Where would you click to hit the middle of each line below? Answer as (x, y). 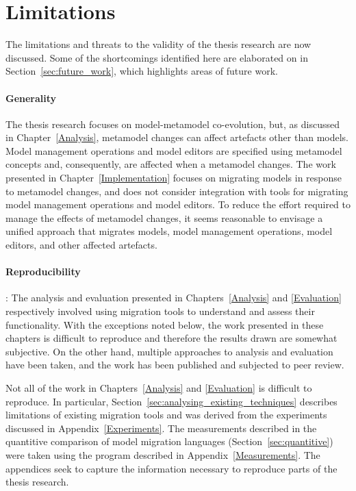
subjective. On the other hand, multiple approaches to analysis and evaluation (169, 351)
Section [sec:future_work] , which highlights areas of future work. (142, 71)
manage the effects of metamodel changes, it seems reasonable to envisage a (164, 217)
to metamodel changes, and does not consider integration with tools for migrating (177, 191)
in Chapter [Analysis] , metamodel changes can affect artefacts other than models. (177, 137)
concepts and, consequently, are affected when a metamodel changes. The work (171, 164)
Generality (31, 98)
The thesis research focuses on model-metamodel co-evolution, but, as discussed (173, 124)
